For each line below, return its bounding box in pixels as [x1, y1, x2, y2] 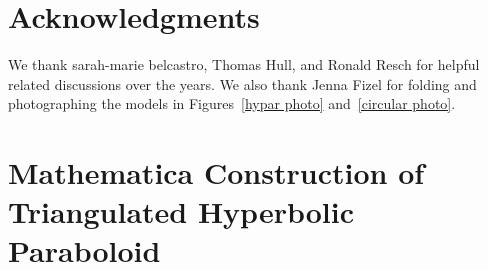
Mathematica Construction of [8, 152, 425, 193]
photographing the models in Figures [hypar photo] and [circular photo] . [8, 93, 456, 114]
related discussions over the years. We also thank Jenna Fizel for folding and [8, 73, 477, 94]
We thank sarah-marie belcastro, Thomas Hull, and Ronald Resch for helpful [8, 54, 480, 75]
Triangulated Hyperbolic [8, 191, 354, 232]
